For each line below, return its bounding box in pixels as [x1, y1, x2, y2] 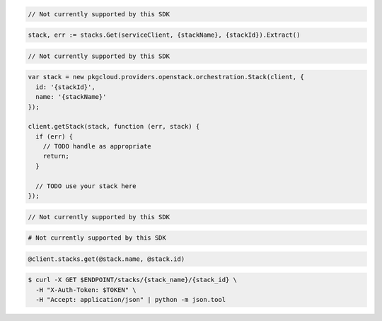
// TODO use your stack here [35, 182, 137, 190]
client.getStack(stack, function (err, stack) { [28, 122, 200, 131]
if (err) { [35, 132, 74, 141]
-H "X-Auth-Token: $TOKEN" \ [35, 286, 137, 293]
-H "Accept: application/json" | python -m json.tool [35, 296, 226, 304]
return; [42, 152, 70, 160]
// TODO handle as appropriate [42, 142, 151, 151]
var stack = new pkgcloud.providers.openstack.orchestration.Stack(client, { [28, 73, 304, 81]
